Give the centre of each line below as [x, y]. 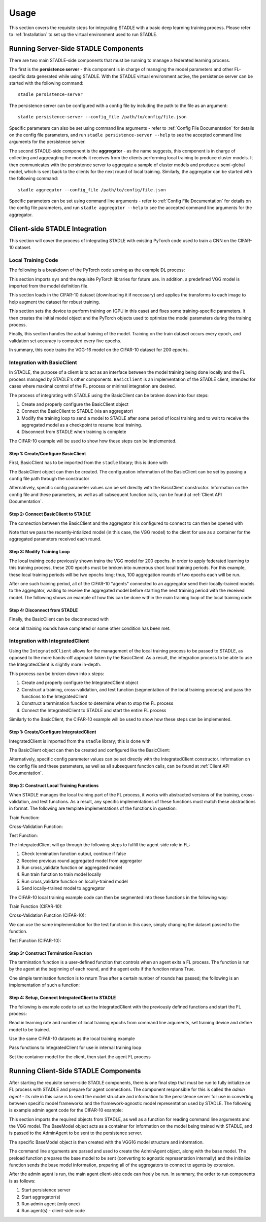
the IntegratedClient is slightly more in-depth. [55, 665]
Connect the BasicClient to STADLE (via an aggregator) [77, 411]
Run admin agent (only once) [51, 1204]
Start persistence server [46, 1190]
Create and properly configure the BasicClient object [75, 404]
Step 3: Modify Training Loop [39, 552]
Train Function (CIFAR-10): [36, 906]
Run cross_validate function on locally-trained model [75, 881]
